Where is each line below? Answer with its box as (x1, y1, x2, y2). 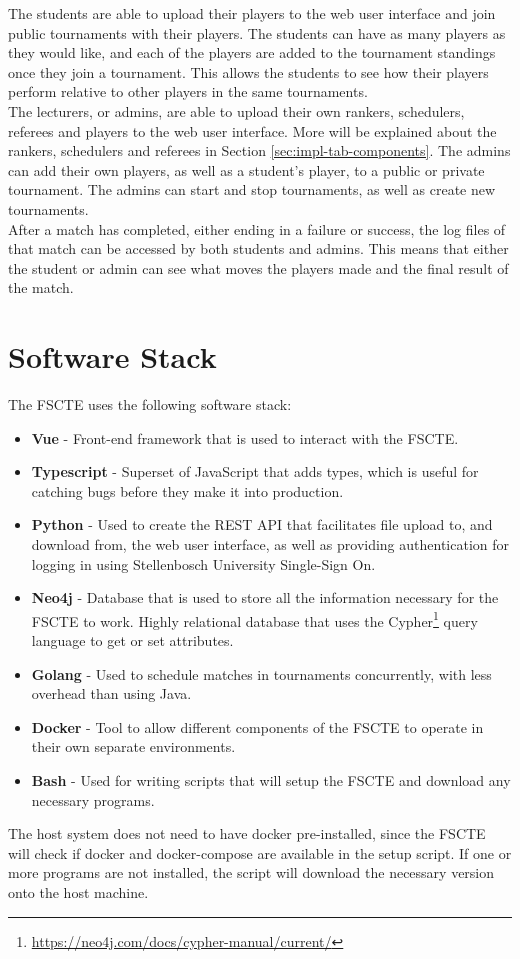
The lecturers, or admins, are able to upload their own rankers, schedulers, (8, 100, 465, 121)
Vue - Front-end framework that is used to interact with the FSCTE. (31, 427, 459, 448)
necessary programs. (31, 789, 155, 810)
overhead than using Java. (31, 683, 192, 704)
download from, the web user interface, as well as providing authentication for (31, 534, 510, 554)
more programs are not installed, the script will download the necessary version (8, 862, 495, 883)
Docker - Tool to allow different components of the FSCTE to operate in (31, 716, 484, 737)
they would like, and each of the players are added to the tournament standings (8, 42, 496, 63)
